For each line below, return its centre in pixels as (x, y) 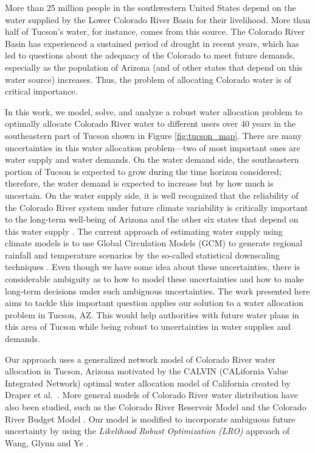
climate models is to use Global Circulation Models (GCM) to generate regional (154, 243)
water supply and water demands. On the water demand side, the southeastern (152, 159)
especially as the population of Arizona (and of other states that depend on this (154, 67)
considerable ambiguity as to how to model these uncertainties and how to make (154, 279)
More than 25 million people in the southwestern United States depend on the (151, 7)
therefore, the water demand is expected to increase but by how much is (139, 183)
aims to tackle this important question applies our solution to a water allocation (154, 303)
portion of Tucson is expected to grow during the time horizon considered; (143, 171)
